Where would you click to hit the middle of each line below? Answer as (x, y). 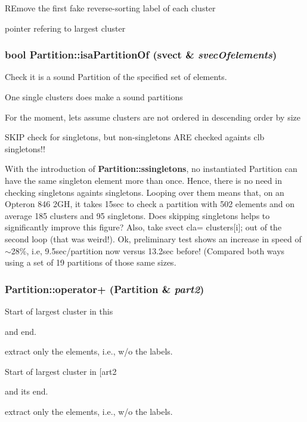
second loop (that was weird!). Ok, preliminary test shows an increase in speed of (153, 238)
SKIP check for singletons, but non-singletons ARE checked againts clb (135, 137)
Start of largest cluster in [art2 (61, 371)
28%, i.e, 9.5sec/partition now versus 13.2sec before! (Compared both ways (148, 250)
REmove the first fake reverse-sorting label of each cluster (110, 8)
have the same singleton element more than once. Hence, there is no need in (143, 180)
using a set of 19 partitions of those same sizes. (91, 262)
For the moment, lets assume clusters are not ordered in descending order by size (153, 117)
